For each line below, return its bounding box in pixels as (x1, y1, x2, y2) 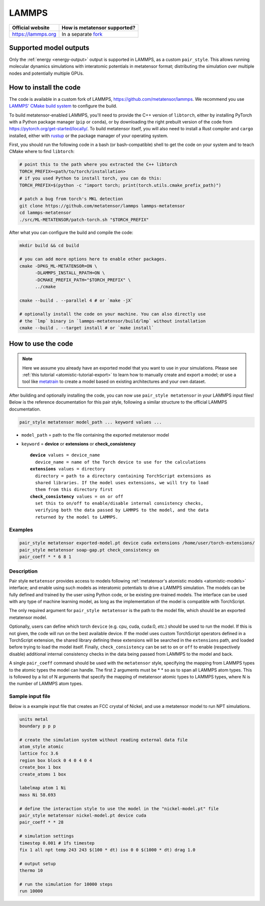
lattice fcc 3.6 (19, 751, 59, 757)
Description (9, 568, 38, 575)
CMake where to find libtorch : (9, 148, 75, 154)
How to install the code (9, 83, 81, 91)
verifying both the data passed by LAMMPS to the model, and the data (35, 507, 209, 513)
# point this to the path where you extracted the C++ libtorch (19, 162, 178, 167)
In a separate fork (61, 30, 103, 37)
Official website (12, 24, 50, 31)
